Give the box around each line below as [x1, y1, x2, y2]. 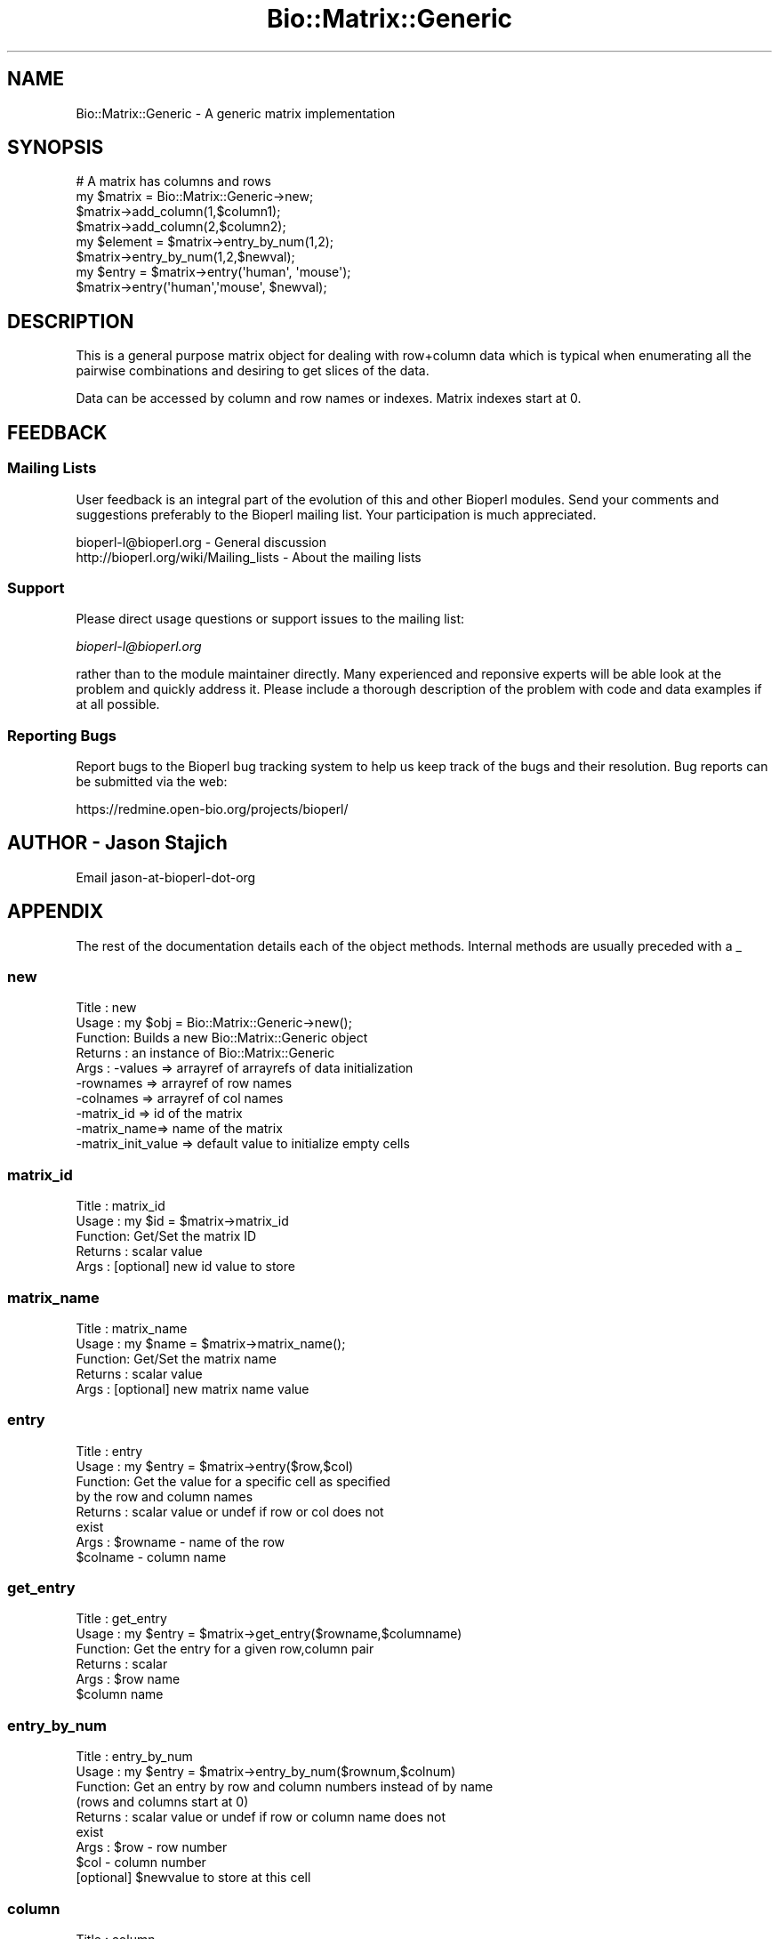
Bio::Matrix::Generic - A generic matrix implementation [76, 105, 396, 121]
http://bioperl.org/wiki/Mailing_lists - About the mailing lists [76, 549, 422, 565]
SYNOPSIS [7, 136, 104, 159]
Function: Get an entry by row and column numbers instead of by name [76, 1779, 494, 1795]
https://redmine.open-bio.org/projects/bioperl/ [76, 801, 349, 817]
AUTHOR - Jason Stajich [7, 832, 228, 855]
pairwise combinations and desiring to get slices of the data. [76, 363, 430, 379]
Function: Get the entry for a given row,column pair [76, 1641, 374, 1657]
